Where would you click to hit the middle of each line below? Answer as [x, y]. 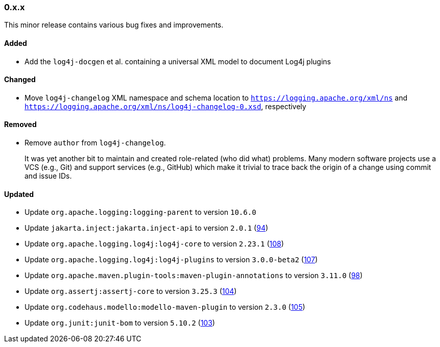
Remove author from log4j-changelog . [95, 143]
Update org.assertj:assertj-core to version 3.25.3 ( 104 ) [131, 291]
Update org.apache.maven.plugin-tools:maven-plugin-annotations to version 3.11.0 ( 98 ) [194, 276]
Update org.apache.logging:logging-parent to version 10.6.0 [140, 212]
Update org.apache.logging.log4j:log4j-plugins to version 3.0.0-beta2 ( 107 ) [171, 260]
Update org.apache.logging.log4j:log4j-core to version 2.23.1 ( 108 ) [154, 244]
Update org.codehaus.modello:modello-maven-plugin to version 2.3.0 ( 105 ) [165, 307]
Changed [20, 80]
